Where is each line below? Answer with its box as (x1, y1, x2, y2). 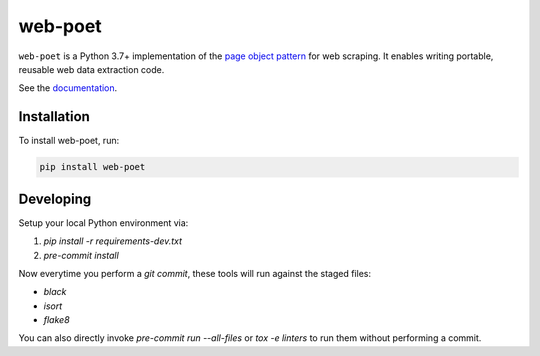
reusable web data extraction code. (18, 63, 165, 75)
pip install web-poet (39, 161, 146, 173)
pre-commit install (43, 249, 119, 261)
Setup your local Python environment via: (18, 216, 189, 229)
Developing (18, 190, 92, 207)
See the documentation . (18, 82, 118, 94)
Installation (18, 108, 90, 125)
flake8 (43, 314, 70, 326)
